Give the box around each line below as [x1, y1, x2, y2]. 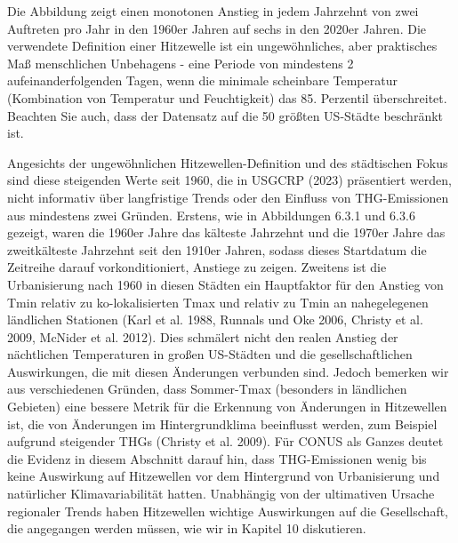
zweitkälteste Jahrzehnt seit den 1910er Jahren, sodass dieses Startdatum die [7, 240, 427, 259]
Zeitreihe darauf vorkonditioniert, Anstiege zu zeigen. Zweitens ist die [7, 258, 387, 276]
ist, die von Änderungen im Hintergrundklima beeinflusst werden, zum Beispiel [7, 414, 438, 433]
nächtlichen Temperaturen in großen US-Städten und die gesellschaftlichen [7, 345, 413, 363]
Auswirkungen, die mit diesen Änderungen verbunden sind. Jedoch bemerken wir [7, 362, 449, 380]
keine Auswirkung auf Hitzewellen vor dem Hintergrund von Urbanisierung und [7, 467, 440, 485]
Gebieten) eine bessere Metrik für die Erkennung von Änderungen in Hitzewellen [7, 397, 447, 416]
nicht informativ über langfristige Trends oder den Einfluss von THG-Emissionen [7, 188, 449, 206]
